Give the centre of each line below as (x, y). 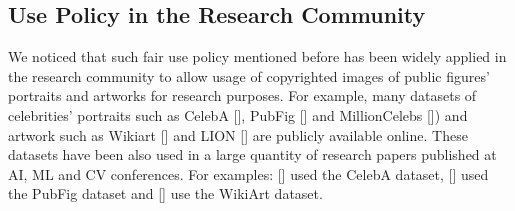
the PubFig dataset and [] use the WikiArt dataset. (165, 193)
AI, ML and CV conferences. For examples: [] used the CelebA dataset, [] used (248, 173)
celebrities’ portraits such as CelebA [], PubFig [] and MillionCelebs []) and (238, 114)
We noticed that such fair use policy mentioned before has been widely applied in (257, 56)
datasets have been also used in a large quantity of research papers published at (252, 154)
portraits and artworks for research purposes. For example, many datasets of (242, 95)
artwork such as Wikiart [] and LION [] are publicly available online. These (238, 134)
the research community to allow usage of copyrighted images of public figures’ (249, 75)
